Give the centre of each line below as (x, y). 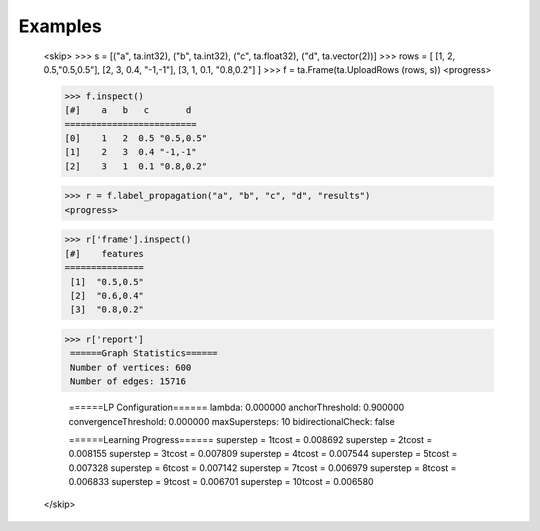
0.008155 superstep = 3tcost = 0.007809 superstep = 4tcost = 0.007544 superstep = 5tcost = (263, 454)
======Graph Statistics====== (144, 353)
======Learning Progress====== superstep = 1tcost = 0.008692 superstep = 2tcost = (250, 439)
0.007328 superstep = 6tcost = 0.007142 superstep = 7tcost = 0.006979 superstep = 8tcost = (262, 467)
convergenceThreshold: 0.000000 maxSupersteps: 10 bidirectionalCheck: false (231, 421)
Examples (60, 26)
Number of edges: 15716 (128, 381)
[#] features (104, 253)
